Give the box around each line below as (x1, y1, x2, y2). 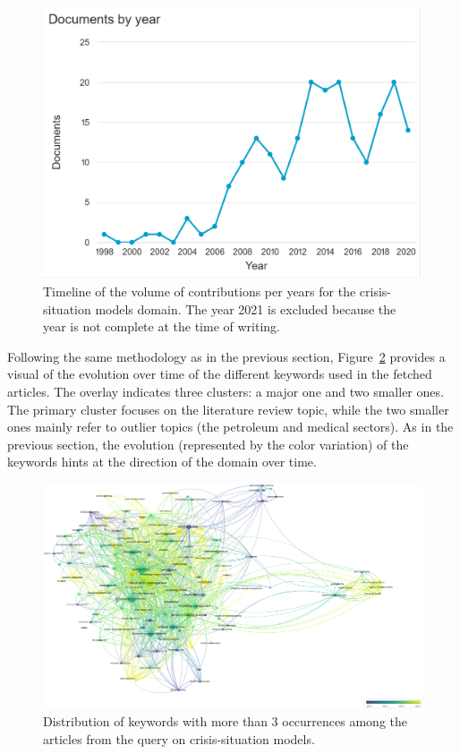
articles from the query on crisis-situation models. (43, 729, 315, 748)
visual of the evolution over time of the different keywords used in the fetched (7, 364, 432, 383)
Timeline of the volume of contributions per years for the (43, 282, 356, 301)
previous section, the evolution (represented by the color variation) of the (7, 434, 409, 453)
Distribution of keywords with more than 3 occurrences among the (43, 711, 408, 730)
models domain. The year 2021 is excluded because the (95, 299, 396, 318)
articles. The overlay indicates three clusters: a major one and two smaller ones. (7, 382, 444, 401)
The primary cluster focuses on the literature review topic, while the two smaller (7, 399, 449, 418)
